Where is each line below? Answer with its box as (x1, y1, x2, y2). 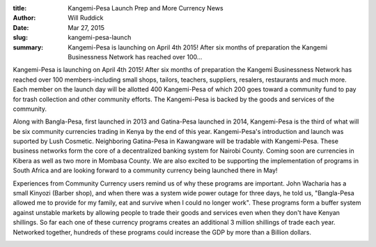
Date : (13, 23, 29, 31)
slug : (13, 33, 28, 42)
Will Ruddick (68, 14, 104, 22)
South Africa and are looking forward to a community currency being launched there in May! (13, 166, 278, 174)
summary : (13, 43, 44, 52)
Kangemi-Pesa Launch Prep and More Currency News (68, 4, 224, 12)
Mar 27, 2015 (68, 23, 104, 31)
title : (13, 4, 27, 12)
